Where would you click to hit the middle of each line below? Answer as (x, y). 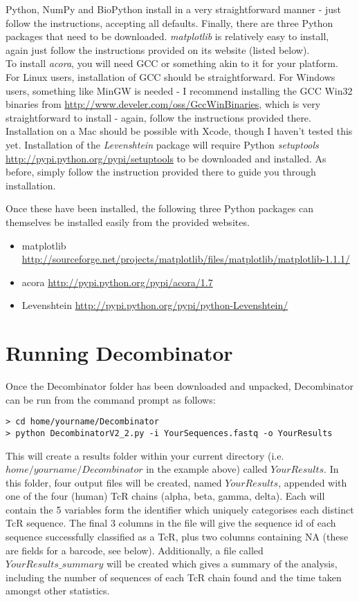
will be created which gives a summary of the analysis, (222, 564)
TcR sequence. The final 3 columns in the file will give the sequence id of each (171, 523)
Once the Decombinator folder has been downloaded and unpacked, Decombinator (180, 386)
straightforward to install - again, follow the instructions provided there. (158, 117)
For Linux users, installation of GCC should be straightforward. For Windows (171, 76)
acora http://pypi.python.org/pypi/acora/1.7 (117, 282)
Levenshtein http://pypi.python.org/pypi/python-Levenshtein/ (155, 305)
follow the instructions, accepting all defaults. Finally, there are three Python (169, 22)
